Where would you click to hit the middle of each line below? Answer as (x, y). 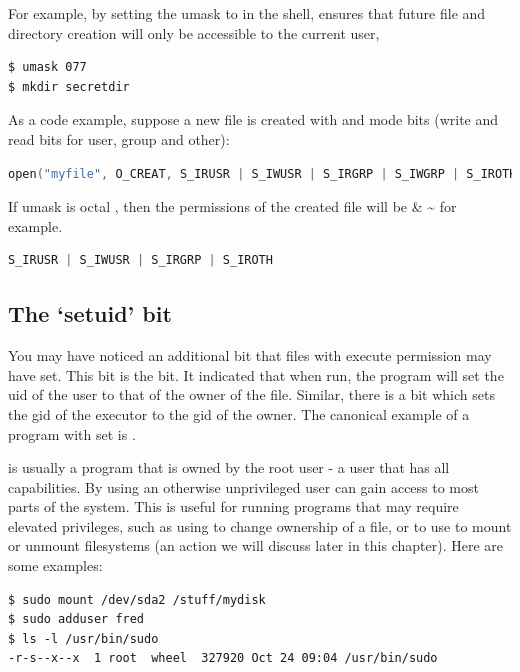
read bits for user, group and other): (119, 138)
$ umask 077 (47, 67)
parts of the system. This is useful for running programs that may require (233, 506)
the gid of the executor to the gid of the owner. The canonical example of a (239, 413)
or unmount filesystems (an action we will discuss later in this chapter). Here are (255, 545)
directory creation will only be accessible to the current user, (194, 32)
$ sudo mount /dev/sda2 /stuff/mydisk (137, 599)
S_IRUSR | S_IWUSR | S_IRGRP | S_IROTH (140, 260)
